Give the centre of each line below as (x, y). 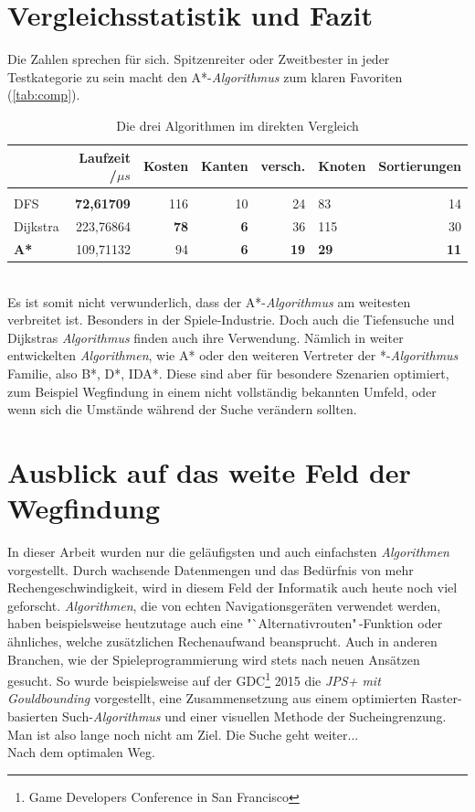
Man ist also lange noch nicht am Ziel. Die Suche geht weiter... (183, 734)
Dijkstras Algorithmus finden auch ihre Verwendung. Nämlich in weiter (206, 337)
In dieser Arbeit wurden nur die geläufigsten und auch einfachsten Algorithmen (228, 552)
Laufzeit (105, 157)
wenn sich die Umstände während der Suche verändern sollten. (182, 409)
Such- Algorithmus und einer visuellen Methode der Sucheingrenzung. (254, 716)
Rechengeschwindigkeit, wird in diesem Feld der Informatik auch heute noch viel (232, 588)
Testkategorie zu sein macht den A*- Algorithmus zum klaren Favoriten (205, 76)
